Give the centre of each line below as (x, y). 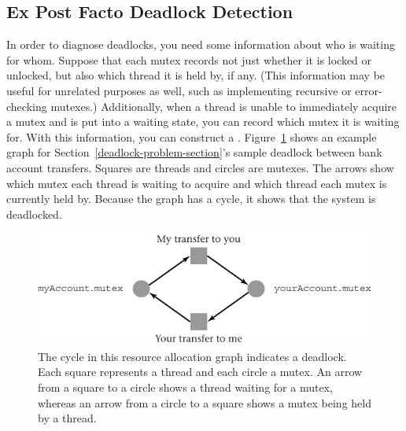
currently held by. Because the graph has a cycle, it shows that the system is (191, 199)
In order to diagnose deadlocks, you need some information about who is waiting (201, 44)
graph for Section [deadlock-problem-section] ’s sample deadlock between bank (194, 152)
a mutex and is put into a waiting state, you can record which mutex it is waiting (203, 122)
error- (369, 90)
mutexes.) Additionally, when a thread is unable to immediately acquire (224, 106)
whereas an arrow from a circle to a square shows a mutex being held (205, 402)
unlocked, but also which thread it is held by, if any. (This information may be (196, 75)
